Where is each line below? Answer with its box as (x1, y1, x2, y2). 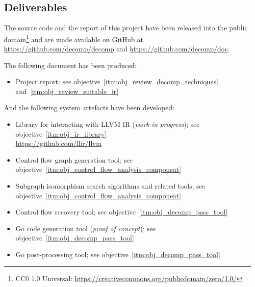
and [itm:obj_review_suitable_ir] (15, 86, 119, 96)
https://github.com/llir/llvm (15, 138, 102, 148)
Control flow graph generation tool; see (15, 154, 133, 165)
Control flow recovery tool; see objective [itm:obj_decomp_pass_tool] (15, 207, 228, 217)
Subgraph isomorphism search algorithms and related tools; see (15, 180, 205, 191)
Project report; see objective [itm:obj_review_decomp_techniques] (15, 76, 218, 87)
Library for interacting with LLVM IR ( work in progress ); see (15, 119, 200, 129)
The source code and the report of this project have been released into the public (4, 23, 248, 33)
